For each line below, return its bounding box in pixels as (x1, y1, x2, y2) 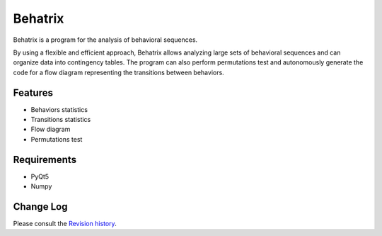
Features (13, 86, 53, 99)
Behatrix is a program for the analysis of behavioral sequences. (13, 35, 198, 44)
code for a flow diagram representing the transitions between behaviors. (13, 68, 224, 77)
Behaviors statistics (30, 105, 88, 113)
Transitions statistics (30, 116, 91, 124)
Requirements (13, 153, 77, 166)
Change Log (13, 201, 68, 213)
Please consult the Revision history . (13, 220, 117, 227)
